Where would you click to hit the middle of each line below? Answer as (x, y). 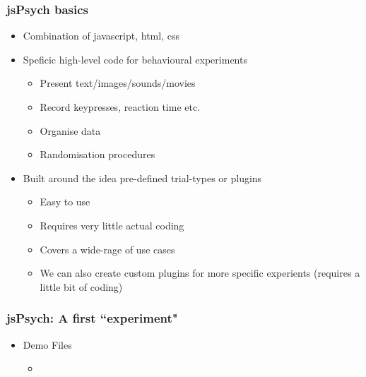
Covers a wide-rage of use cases (107, 249)
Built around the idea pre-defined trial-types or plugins (142, 178)
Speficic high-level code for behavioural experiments (135, 59)
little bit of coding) (81, 286)
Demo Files (47, 344)
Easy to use (65, 202)
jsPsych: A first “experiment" (92, 318)
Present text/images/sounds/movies (118, 83)
